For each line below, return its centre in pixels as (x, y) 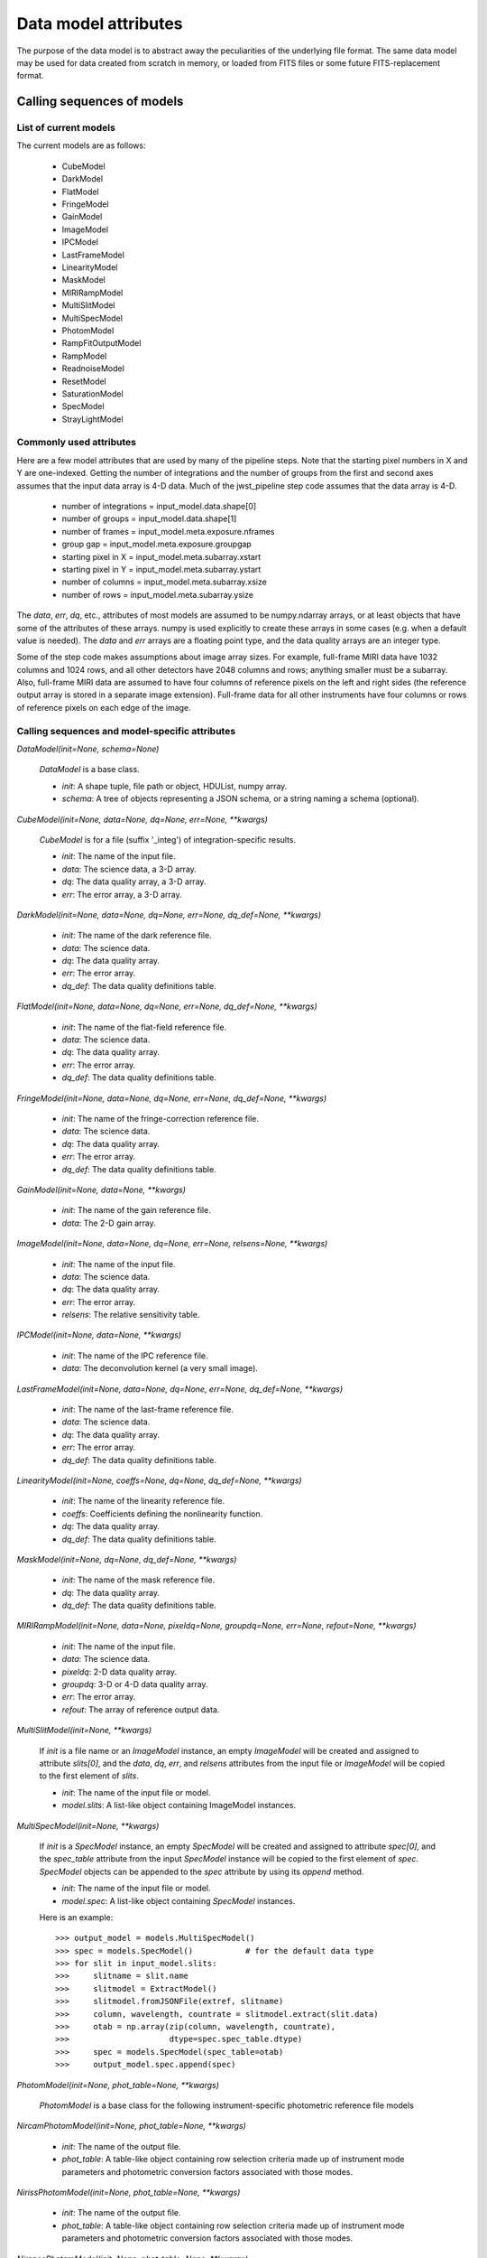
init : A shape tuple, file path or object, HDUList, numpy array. (175, 786)
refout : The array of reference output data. (141, 1709)
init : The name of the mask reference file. (138, 1580)
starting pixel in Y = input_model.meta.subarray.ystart (161, 569)
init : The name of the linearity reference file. (143, 1501)
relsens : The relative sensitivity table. (131, 1315)
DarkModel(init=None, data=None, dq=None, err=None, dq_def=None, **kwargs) (169, 914)
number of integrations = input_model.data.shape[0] (159, 506)
